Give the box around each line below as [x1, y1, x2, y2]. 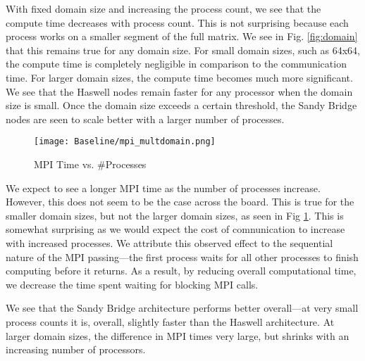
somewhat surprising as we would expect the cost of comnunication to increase [6, 222, 345, 236]
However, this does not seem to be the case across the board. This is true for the [6, 194, 354, 209]
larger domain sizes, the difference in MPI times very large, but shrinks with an [6, 328, 349, 343]
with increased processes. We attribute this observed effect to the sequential [6, 235, 333, 250]
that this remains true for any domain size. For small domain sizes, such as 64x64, [6, 42, 360, 57]
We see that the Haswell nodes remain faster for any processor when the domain [6, 84, 353, 99]
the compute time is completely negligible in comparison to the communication [6, 56, 347, 71]
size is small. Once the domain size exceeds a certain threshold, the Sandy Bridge [6, 98, 357, 113]
